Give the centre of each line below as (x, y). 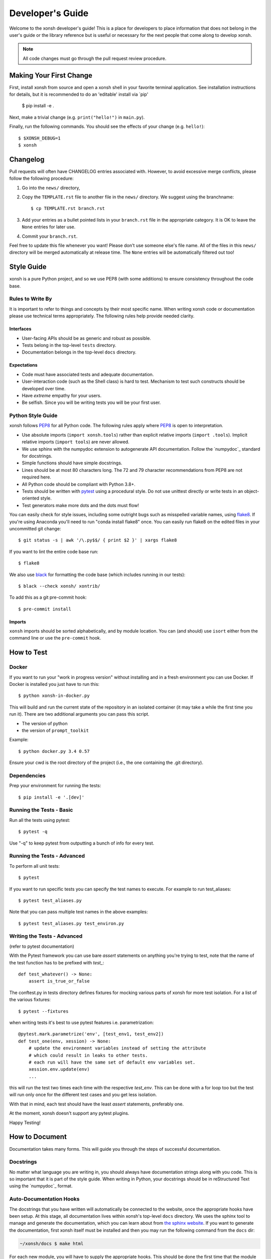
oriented (31, 498)
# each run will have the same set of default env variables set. (112, 1062)
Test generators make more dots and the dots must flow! (80, 505)
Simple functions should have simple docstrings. (72, 463)
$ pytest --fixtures (43, 1011)
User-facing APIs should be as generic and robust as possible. (87, 338)
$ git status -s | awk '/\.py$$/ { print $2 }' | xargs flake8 (98, 540)
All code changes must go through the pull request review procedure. (95, 58)
